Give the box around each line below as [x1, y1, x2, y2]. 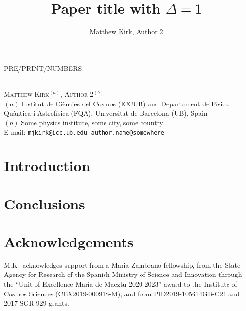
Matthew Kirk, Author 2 [89, 26, 163, 36]
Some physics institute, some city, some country [21, 117, 163, 127]
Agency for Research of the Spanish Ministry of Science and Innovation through [4, 269, 242, 279]
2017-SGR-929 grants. [4, 298, 69, 308]
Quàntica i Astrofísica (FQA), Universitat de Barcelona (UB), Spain [4, 108, 208, 118]
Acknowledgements [4, 231, 134, 251]
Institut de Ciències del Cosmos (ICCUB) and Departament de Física [21, 98, 229, 108]
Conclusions [4, 193, 85, 213]
